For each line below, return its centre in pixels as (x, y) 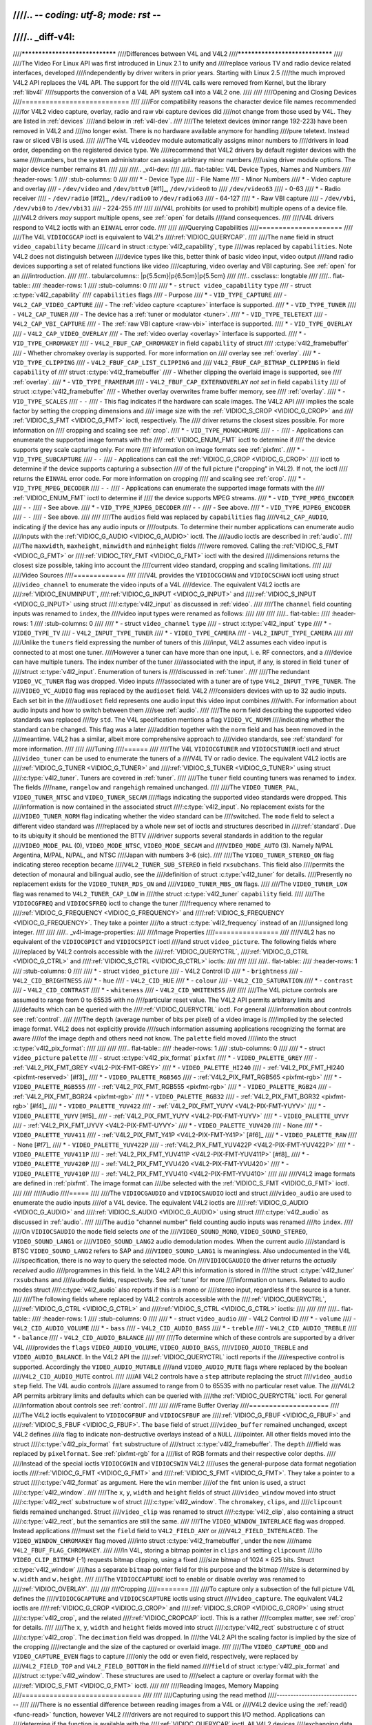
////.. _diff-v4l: (44, 37)
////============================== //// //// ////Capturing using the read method (139, 1695)
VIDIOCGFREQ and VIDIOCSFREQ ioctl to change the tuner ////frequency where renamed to (142, 903)
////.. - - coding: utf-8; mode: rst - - (87, 15)
